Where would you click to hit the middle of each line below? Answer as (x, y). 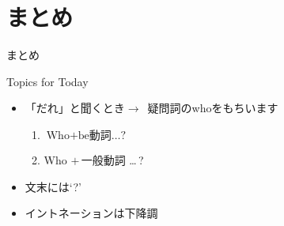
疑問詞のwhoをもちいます (213, 108)
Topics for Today (47, 81)
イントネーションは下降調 (91, 213)
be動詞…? (102, 136)
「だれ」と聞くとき (75, 108)
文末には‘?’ (53, 186)
